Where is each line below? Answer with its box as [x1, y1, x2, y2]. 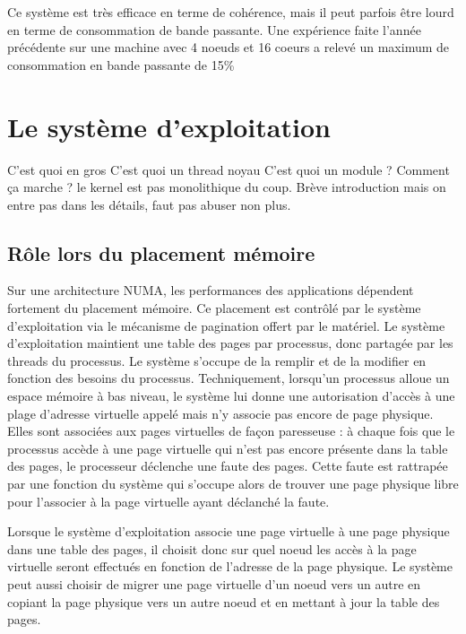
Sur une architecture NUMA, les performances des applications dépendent [7, 281, 414, 300]
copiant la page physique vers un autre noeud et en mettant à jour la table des [7, 592, 440, 611]
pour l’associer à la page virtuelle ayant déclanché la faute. [7, 491, 330, 510]
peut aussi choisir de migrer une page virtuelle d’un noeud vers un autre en [7, 574, 421, 593]
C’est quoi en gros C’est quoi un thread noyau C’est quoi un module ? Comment [7, 160, 450, 178]
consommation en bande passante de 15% [7, 55, 235, 74]
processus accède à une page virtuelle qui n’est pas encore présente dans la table [7, 439, 448, 457]
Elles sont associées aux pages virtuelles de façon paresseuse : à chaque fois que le [7, 421, 455, 440]
